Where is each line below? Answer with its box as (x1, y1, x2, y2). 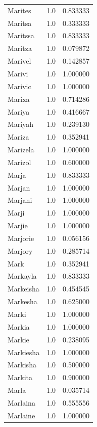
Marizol (8, 156, 31, 167)
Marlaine (8, 410, 35, 420)
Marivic (8, 81, 31, 91)
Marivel (8, 56, 31, 66)
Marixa (8, 93, 30, 104)
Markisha (8, 359, 36, 370)
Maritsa (8, 17, 32, 28)
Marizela (8, 144, 34, 155)
